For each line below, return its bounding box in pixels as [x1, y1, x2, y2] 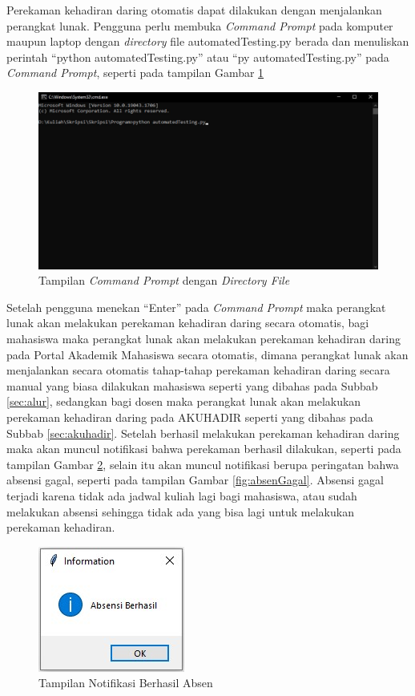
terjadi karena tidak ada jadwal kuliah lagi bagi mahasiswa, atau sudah [6, 487, 357, 504]
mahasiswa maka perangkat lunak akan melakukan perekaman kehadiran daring [6, 330, 401, 347]
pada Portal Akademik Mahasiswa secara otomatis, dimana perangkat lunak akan [6, 346, 409, 362]
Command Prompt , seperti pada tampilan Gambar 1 [6, 64, 264, 81]
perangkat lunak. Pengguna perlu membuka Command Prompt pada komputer [6, 17, 393, 34]
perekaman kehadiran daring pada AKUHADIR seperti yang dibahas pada [6, 409, 373, 425]
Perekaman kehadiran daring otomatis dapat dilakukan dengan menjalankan [6, 2, 382, 18]
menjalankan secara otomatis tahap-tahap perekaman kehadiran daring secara [6, 362, 390, 378]
